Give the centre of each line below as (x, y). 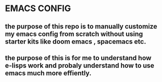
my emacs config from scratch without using (74, 34)
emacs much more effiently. (48, 73)
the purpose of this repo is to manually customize (81, 26)
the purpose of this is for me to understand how (78, 58)
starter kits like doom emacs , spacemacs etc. (76, 41)
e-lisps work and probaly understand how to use (80, 65)
